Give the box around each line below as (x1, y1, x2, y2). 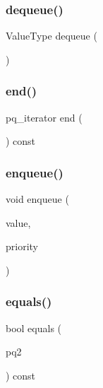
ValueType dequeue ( (6, 28, 97, 43)
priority (6, 239, 38, 254)
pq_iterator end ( (6, 110, 83, 124)
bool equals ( (6, 320, 62, 335)
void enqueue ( (6, 192, 69, 206)
